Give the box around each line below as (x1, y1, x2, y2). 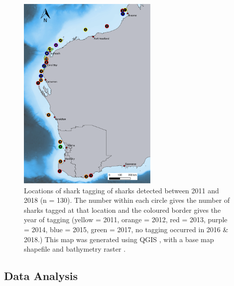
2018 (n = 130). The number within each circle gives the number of (24, 195, 230, 205)
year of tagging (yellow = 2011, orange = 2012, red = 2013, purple (24, 214, 228, 225)
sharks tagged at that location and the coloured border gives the (24, 204, 221, 215)
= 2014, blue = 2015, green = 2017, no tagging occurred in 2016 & (24, 224, 229, 234)
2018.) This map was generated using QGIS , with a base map (24, 234, 214, 244)
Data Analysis (4, 268, 78, 284)
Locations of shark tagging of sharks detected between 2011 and (24, 185, 219, 195)
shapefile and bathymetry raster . (24, 244, 126, 254)
